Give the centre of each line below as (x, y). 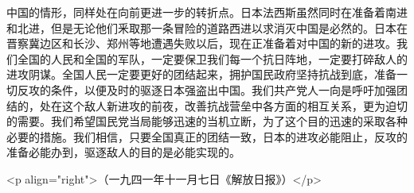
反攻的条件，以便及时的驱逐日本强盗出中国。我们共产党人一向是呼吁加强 (207, 89)
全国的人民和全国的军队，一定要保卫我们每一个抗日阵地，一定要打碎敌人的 (212, 58)
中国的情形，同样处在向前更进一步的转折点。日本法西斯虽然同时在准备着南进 (207, 12)
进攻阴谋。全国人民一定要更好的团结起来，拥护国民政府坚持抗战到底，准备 (201, 74)
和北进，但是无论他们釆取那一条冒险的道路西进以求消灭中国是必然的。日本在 (207, 27)
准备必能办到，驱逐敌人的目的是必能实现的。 (123, 152)
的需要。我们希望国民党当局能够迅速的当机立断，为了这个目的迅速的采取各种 (207, 121)
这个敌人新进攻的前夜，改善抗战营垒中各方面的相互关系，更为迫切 (234, 105)
